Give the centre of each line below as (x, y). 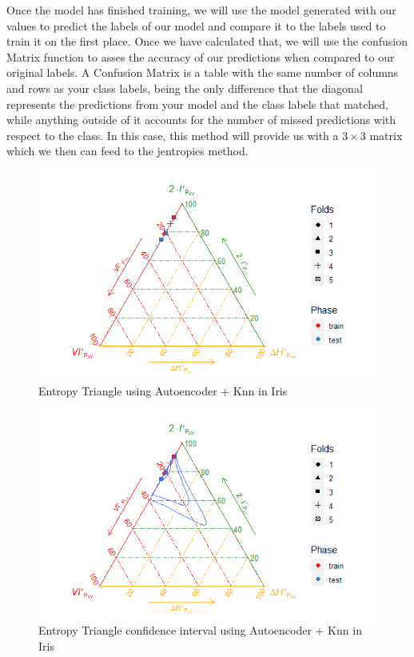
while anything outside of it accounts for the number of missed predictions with (201, 120)
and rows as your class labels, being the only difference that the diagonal (185, 88)
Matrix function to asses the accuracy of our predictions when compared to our (201, 56)
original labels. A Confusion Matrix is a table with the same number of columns (203, 72)
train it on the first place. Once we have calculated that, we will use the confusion (207, 41)
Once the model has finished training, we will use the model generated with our (201, 10)
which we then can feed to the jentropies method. (127, 151)
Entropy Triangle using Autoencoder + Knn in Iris (163, 390)
